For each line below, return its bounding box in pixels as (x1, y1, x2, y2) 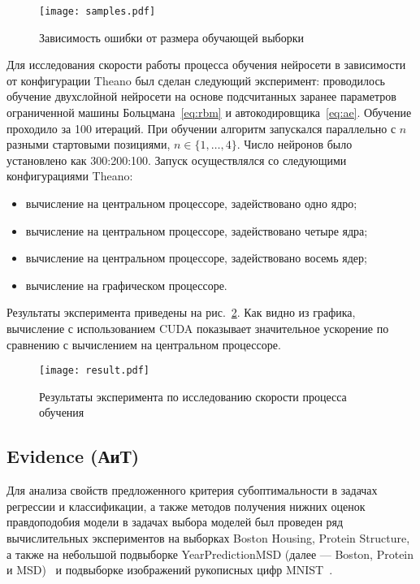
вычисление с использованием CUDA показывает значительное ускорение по (6, 319, 389, 336)
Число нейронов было (244, 136, 353, 153)
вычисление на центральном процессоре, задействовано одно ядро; (25, 195, 357, 211)
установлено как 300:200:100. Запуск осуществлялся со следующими (6, 151, 347, 168)
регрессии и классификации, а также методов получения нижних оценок (6, 497, 366, 514)
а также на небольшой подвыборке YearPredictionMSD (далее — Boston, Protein (6, 545, 414, 562)
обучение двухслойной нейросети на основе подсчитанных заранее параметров (6, 88, 396, 105)
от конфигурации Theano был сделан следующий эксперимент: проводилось (6, 71, 385, 89)
